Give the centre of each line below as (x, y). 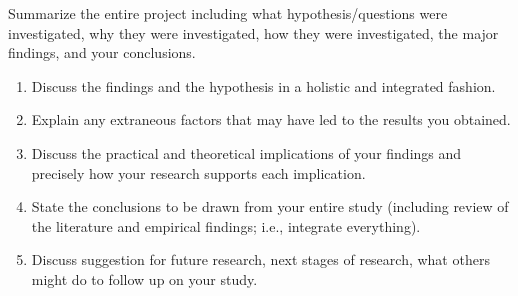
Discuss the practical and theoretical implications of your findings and (246, 152)
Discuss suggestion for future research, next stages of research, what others (260, 259)
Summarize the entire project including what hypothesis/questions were (228, 13)
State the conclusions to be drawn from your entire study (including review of (270, 206)
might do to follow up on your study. (144, 278)
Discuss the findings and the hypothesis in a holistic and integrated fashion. (263, 85)
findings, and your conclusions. (102, 52)
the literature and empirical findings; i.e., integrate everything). (226, 225)
